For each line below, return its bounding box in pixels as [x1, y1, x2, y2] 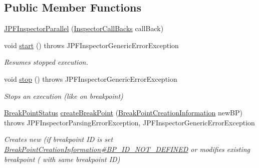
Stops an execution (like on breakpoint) [4, 90, 123, 101]
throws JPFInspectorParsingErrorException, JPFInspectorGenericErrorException [4, 117, 255, 127]
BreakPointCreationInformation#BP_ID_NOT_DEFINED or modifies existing [4, 143, 250, 154]
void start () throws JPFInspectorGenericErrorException [4, 40, 179, 50]
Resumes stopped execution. [4, 57, 88, 67]
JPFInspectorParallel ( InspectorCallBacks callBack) [4, 23, 164, 34]
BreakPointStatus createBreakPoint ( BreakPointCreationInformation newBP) [4, 107, 242, 118]
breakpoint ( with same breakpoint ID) [4, 153, 120, 164]
